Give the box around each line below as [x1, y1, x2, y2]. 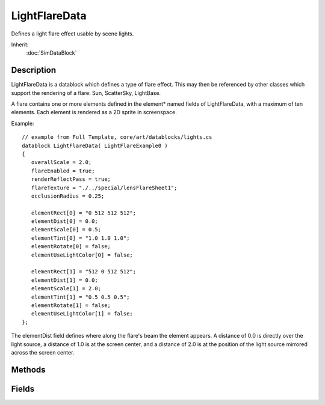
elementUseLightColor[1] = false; [31, 310, 134, 317]
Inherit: [11, 41, 29, 48]
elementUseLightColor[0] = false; [31, 251, 134, 258]
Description [11, 65, 57, 75]
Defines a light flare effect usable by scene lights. [11, 30, 134, 37]
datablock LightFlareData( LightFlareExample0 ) [22, 142, 168, 149]
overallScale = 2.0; [31, 159, 92, 166]
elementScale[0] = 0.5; [31, 226, 102, 233]
